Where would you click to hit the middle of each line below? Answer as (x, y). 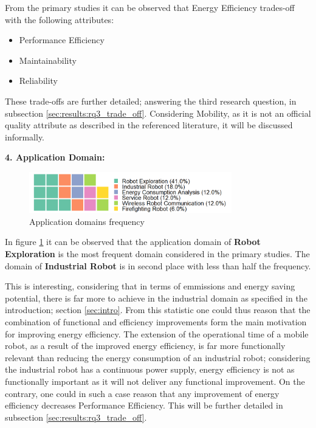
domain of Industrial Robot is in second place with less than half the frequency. (158, 265)
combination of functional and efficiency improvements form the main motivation (156, 322)
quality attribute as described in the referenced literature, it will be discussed (149, 125)
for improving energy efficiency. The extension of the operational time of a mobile (157, 333)
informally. (25, 136)
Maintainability (48, 60)
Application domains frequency (87, 221)
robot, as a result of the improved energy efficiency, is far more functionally (145, 346)
